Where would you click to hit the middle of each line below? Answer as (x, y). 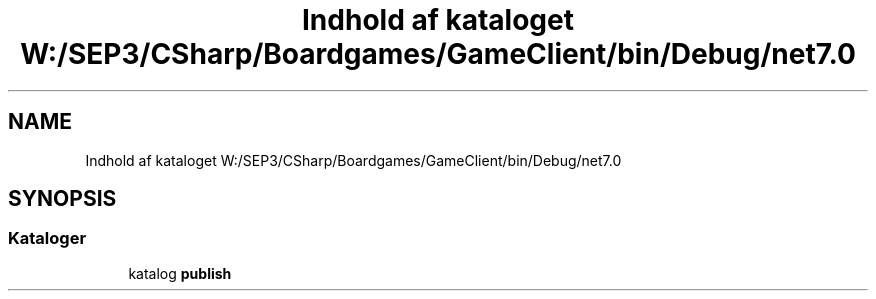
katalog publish (180, 273)
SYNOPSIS (62, 199)
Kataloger (47, 238)
